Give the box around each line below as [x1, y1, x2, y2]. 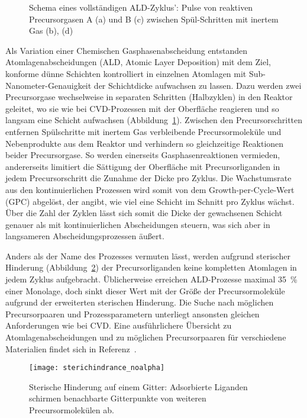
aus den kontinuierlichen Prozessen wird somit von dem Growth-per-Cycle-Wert [5, 183, 295, 195]
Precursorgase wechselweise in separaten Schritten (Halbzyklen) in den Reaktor [5, 91, 293, 103]
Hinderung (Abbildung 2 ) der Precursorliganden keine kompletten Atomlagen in [5, 261, 297, 274]
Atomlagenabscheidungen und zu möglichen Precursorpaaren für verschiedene [5, 331, 286, 343]
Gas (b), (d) [29, 24, 73, 37]
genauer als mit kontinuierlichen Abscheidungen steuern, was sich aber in [5, 218, 270, 230]
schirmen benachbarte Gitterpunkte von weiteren [29, 392, 206, 404]
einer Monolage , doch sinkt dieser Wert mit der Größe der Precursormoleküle [5, 284, 285, 297]
